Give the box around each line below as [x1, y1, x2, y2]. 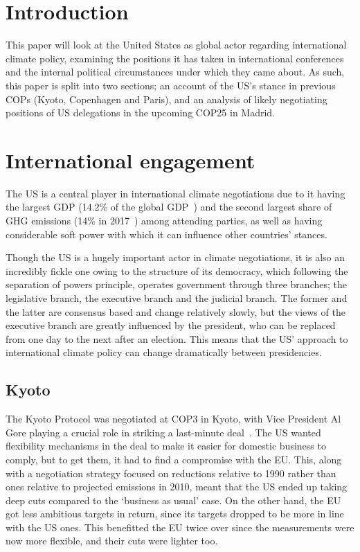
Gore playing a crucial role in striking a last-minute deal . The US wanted [6, 425, 321, 439]
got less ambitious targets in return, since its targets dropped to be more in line [6, 506, 344, 521]
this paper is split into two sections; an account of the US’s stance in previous [6, 78, 336, 92]
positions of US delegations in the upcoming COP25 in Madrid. [6, 105, 276, 120]
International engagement [6, 145, 255, 174]
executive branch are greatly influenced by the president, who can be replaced [6, 318, 336, 332]
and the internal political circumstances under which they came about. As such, [6, 64, 345, 79]
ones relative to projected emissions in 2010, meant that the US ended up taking [6, 479, 348, 494]
